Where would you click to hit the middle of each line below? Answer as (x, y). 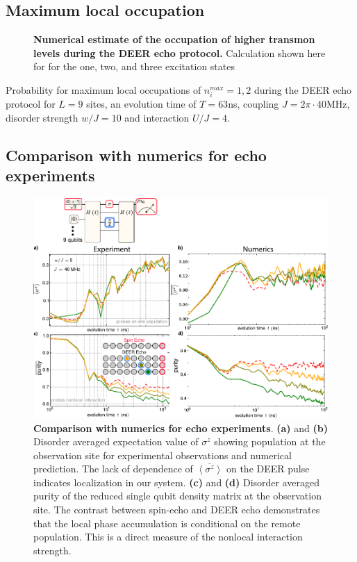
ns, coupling (254, 104)
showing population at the (270, 441)
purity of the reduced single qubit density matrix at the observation (177, 496)
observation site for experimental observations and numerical (163, 455)
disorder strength (42, 117)
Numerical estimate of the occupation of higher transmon (174, 39)
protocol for (31, 104)
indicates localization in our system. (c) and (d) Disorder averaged (177, 482)
